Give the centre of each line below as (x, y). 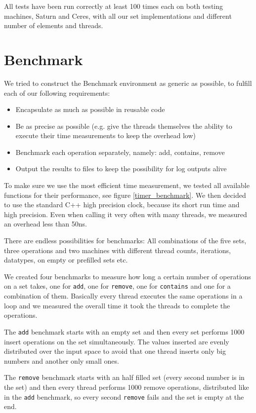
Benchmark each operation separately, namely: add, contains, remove (120, 152)
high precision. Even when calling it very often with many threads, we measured (126, 214)
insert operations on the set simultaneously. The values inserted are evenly (117, 341)
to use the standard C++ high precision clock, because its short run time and (122, 205)
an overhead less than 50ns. (45, 224)
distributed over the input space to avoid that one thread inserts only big (115, 351)
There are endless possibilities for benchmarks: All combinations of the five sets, (125, 241)
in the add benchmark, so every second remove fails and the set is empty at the (124, 396)
